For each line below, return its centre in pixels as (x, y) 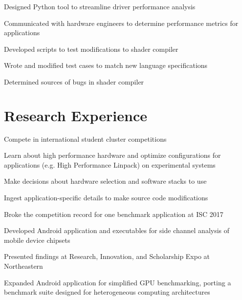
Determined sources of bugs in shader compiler (74, 81)
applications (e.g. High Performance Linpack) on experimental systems (110, 164)
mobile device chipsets (37, 240)
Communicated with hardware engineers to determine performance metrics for (121, 23)
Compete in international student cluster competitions (85, 139)
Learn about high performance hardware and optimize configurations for (112, 155)
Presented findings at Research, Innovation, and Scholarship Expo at (107, 256)
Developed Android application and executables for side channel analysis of (117, 230)
